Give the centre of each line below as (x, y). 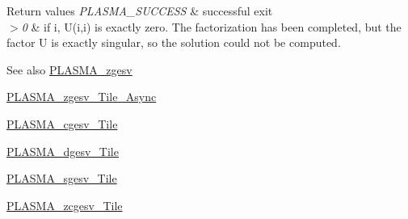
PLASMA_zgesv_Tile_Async (82, 97)
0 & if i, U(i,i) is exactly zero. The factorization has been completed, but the (211, 26)
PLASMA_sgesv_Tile (62, 178)
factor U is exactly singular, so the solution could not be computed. (174, 42)
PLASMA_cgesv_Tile (62, 123)
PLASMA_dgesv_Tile (63, 151)
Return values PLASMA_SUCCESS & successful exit (140, 11)
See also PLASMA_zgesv (69, 69)
